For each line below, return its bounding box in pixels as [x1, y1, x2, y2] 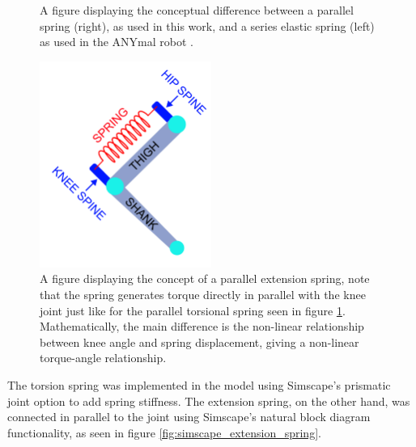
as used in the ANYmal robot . [40, 33, 193, 50]
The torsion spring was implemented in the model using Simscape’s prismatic [7, 377, 391, 394]
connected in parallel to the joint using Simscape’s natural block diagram [7, 408, 371, 425]
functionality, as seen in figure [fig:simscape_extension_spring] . [7, 424, 321, 441]
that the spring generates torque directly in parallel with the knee [40, 286, 366, 303]
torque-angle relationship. [40, 349, 167, 366]
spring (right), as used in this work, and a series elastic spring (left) [40, 17, 375, 34]
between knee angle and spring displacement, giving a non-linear [40, 333, 359, 350]
